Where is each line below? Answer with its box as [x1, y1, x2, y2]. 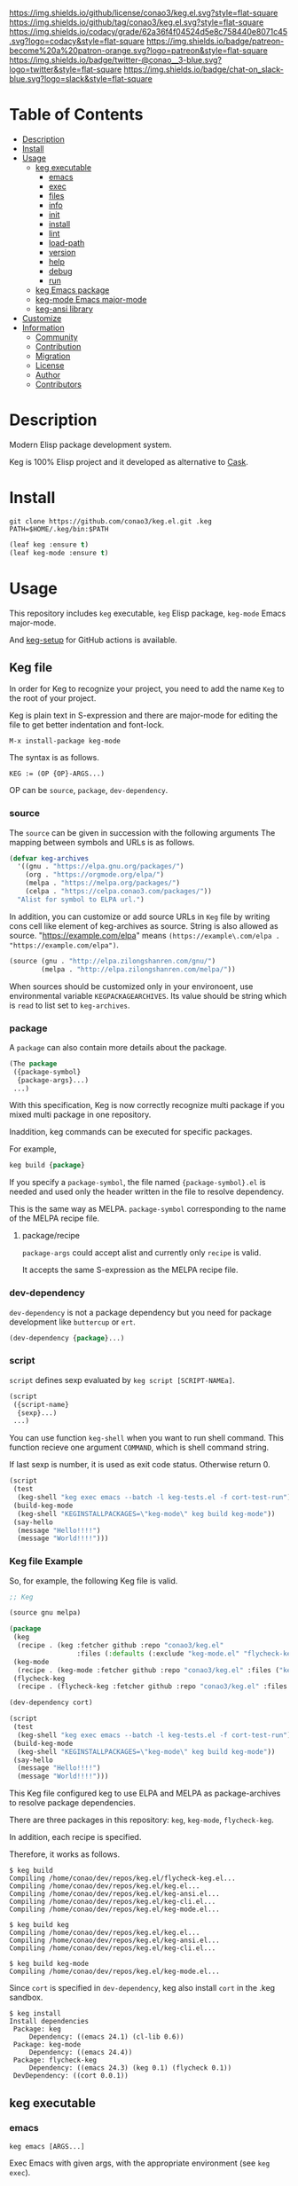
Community [35, 332, 78, 342]
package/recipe [21, 1231, 81, 1241]
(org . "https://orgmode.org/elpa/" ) [25, 870, 165, 879]
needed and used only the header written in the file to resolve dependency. [9, 1186, 285, 1197]
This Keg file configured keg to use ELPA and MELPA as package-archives [9, 1788, 281, 1799]
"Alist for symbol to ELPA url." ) [17, 895, 145, 904]
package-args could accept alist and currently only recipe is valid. [21, 1247, 262, 1258]
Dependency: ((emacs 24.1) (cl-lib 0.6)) [28, 2033, 184, 2041]
